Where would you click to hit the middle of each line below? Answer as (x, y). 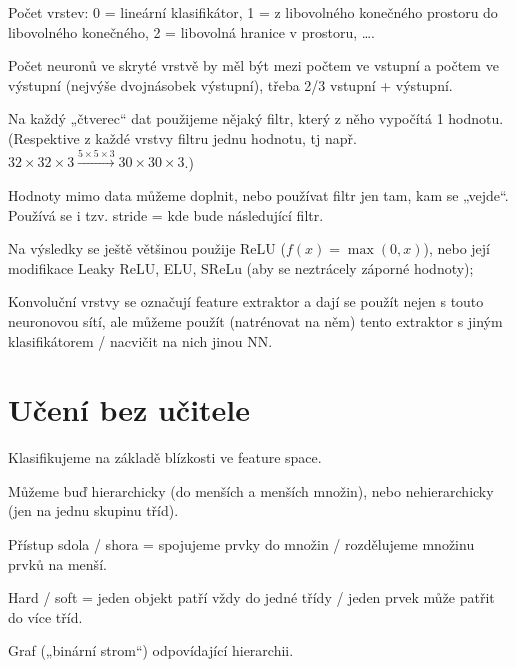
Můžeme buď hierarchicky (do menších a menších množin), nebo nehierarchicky (251, 490)
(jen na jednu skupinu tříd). (93, 510)
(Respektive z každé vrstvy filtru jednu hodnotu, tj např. (182, 137)
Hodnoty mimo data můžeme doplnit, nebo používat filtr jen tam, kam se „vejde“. (258, 194)
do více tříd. (45, 616)
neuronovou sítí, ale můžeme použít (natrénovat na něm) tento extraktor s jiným (255, 320)
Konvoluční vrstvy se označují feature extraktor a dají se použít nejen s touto (246, 301)
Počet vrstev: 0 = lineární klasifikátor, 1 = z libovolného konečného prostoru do (253, 12)
